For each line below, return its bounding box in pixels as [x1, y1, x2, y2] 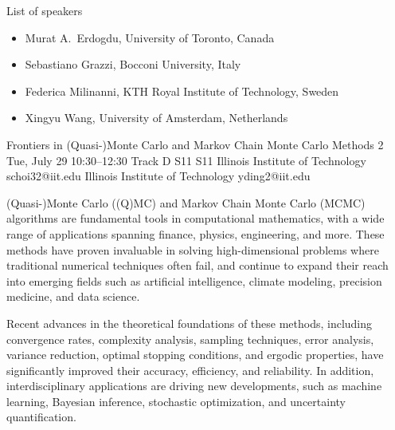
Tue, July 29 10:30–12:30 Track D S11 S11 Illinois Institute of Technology [6, 152, 366, 168]
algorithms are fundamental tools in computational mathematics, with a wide [6, 210, 385, 227]
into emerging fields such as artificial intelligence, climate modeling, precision [6, 272, 382, 289]
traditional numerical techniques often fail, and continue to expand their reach [6, 257, 389, 274]
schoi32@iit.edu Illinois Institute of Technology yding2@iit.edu [6, 168, 311, 184]
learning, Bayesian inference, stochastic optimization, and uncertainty [6, 393, 346, 409]
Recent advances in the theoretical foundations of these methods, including [6, 314, 373, 331]
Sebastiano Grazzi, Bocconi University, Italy [25, 56, 241, 73]
